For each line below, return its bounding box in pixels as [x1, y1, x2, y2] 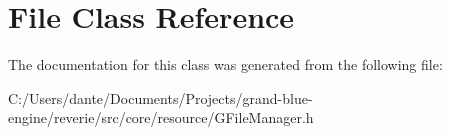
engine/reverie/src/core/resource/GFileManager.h [8, 107, 314, 128]
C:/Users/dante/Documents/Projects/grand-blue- [8, 87, 313, 108]
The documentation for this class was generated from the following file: [8, 54, 443, 75]
